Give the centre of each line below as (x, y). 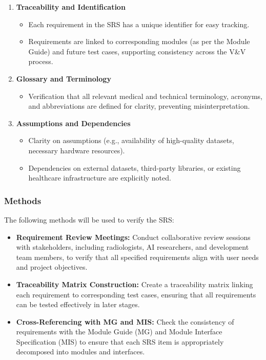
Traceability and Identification (71, 7)
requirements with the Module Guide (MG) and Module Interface (119, 332)
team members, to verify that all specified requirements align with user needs (137, 257)
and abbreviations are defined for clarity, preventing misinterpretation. (139, 106)
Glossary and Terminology (64, 78)
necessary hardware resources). (77, 150)
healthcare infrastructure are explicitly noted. (100, 178)
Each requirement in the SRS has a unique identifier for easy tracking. (139, 24)
